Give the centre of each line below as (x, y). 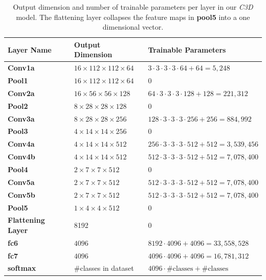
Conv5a (21, 182)
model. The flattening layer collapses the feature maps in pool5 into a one (133, 17)
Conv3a (21, 118)
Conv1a (21, 68)
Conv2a (21, 93)
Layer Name (30, 49)
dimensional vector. (133, 27)
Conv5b (21, 194)
